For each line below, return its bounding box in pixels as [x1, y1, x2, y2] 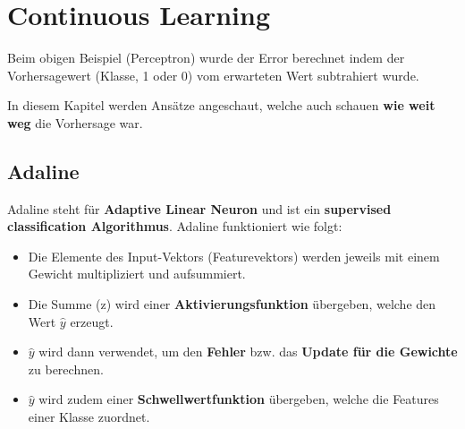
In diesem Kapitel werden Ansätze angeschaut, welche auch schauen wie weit [7, 96, 435, 115]
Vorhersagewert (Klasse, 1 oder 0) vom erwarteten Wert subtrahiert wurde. [7, 65, 419, 84]
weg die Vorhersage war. [7, 113, 143, 132]
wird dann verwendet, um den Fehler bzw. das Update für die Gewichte [38, 342, 458, 361]
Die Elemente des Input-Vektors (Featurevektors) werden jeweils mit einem [28, 246, 440, 265]
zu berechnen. [28, 359, 104, 378]
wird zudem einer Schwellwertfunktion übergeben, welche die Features [38, 390, 439, 408]
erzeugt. [70, 312, 114, 330]
